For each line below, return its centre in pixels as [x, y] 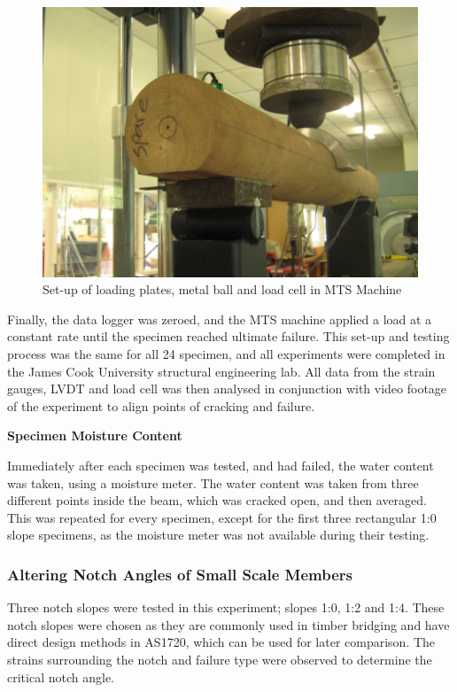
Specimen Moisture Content [95, 435]
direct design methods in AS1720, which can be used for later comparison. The [221, 642]
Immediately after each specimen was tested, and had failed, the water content [221, 466]
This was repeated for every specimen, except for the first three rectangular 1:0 [222, 517]
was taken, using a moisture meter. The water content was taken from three [213, 482]
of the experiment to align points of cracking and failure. [161, 405]
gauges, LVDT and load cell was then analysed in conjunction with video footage [227, 389]
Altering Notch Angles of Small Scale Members [180, 574]
